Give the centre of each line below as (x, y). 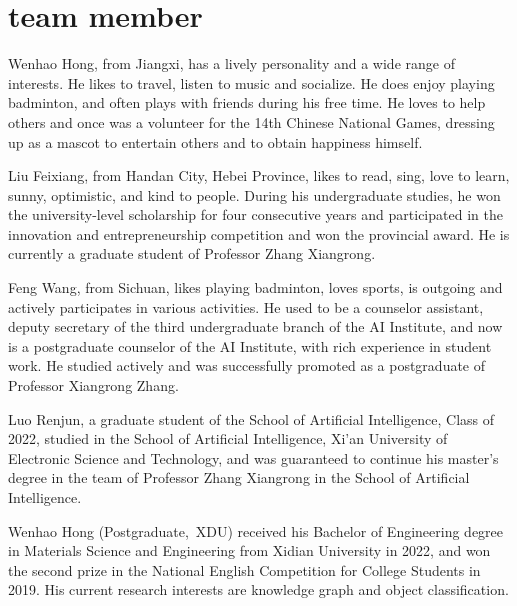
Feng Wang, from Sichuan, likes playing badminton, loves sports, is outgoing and (255, 287)
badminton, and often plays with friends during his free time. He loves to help (247, 102)
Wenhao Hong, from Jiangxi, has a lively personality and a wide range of (231, 63)
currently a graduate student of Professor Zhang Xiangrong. (192, 253)
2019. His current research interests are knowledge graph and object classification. (258, 589)
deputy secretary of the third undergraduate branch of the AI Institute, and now (255, 326)
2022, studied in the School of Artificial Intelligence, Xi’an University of (228, 438)
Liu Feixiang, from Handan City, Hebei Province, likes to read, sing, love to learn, (259, 175)
